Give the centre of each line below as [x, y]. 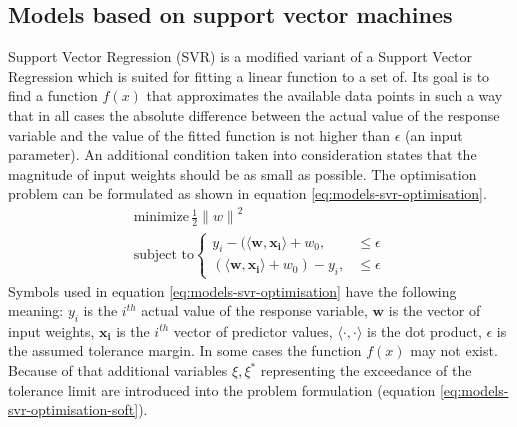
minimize [161, 217]
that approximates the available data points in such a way [324, 95]
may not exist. [454, 350]
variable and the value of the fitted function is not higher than [199, 134]
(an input [434, 134]
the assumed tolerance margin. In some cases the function [185, 350]
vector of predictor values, [253, 330]
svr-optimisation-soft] [73, 409]
